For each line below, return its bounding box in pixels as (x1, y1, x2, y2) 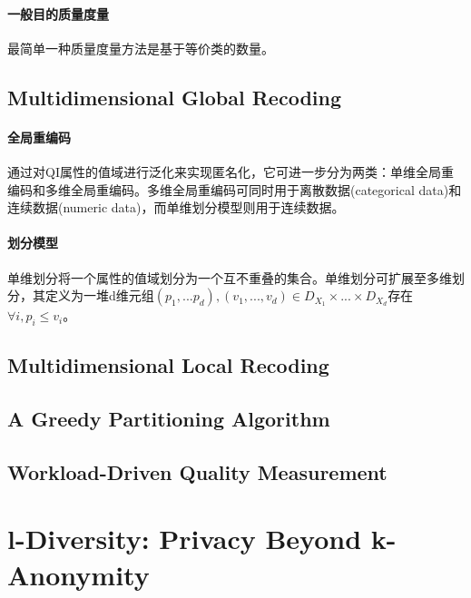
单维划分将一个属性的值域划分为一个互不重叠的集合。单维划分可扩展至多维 (7, 268, 452, 287)
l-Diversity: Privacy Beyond (7, 520, 362, 557)
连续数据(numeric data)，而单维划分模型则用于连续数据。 (7, 198, 345, 217)
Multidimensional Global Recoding (7, 83, 342, 111)
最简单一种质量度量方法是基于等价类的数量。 (7, 38, 274, 57)
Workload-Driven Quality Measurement (7, 457, 388, 485)
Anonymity (7, 555, 150, 593)
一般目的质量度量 (7, 4, 109, 23)
